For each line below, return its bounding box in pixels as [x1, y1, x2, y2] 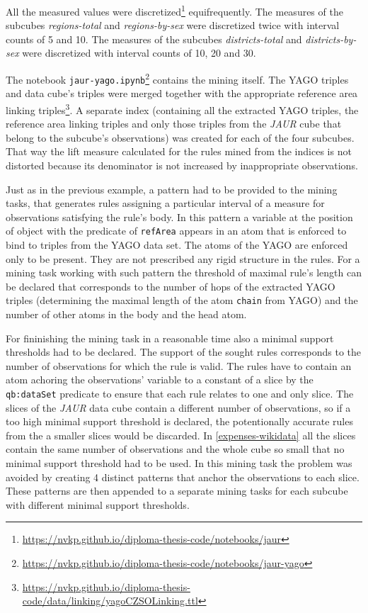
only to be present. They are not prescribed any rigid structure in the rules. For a [6, 251, 360, 266]
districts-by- [305, 31, 357, 46]
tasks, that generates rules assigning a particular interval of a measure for [6, 196, 325, 210]
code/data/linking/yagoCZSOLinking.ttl [22, 593, 198, 608]
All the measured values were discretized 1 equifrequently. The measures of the [6, 2, 343, 18]
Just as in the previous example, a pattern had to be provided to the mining [6, 181, 338, 196]
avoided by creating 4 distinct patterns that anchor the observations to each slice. [6, 469, 360, 484]
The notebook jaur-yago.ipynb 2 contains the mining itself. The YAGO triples [6, 70, 349, 86]
